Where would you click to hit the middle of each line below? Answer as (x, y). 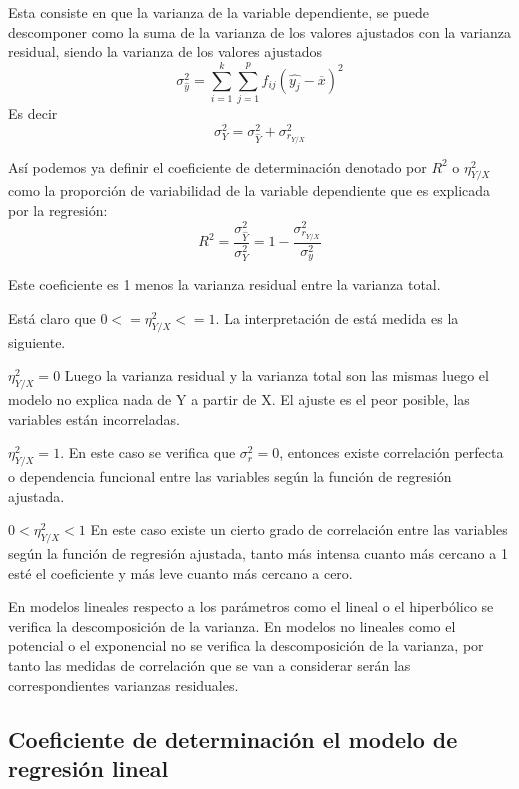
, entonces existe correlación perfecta (391, 452)
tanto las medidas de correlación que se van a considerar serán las (209, 665)
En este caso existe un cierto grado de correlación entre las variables (299, 529)
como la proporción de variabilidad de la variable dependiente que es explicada (249, 190)
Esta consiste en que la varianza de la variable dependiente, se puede (218, 12)
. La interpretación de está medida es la (337, 317)
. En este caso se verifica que (148, 452)
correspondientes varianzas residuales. (123, 684)
